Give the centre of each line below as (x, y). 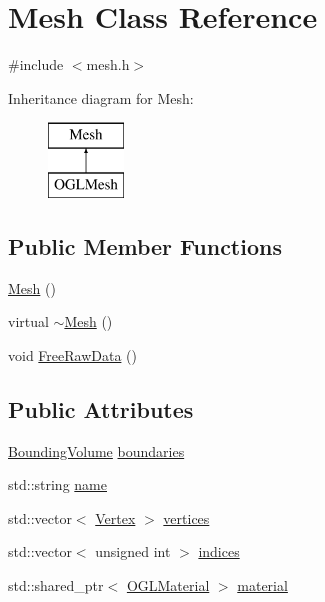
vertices (186, 517)
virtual (28, 321)
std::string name (57, 484)
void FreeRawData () (72, 354)
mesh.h (108, 64)
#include (36, 64)
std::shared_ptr (56, 585)
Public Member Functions (145, 245)
